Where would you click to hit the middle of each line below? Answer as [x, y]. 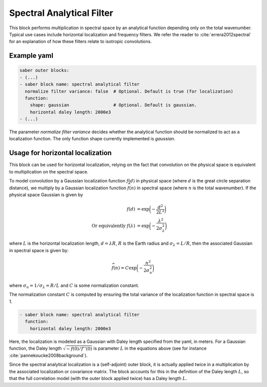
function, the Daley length [35, 348]
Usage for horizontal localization [61, 153]
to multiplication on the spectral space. [49, 171]
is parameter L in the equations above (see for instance [150, 348]
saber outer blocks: [44, 70]
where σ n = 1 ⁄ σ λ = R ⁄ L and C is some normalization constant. [74, 286]
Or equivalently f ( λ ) [113, 226]
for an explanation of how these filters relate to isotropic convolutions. [80, 42]
